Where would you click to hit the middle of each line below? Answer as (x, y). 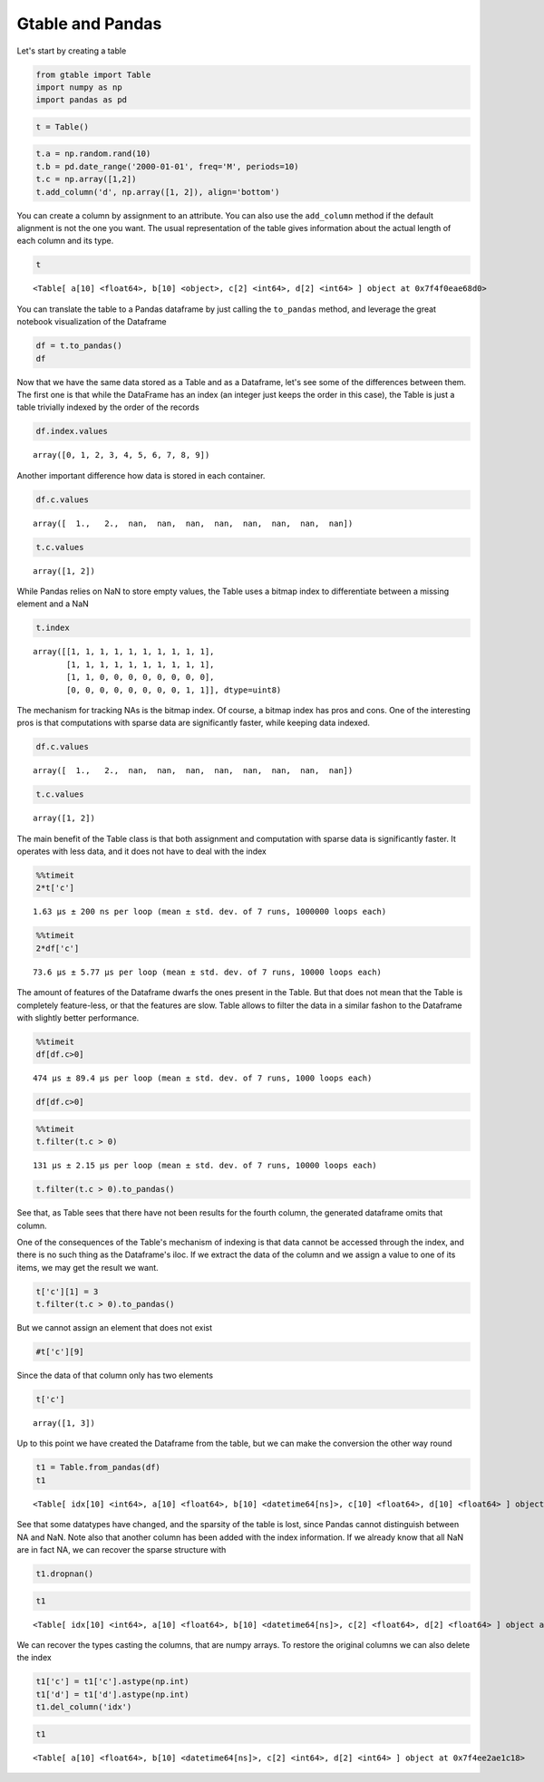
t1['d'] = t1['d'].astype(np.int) (112, 1694)
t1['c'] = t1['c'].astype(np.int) (112, 1682)
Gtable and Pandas (89, 24)
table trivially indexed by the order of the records (108, 407)
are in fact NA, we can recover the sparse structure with (121, 1549)
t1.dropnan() (65, 1574)
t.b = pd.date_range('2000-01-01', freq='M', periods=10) (167, 166)
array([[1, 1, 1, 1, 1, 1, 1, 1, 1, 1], (124, 652)
